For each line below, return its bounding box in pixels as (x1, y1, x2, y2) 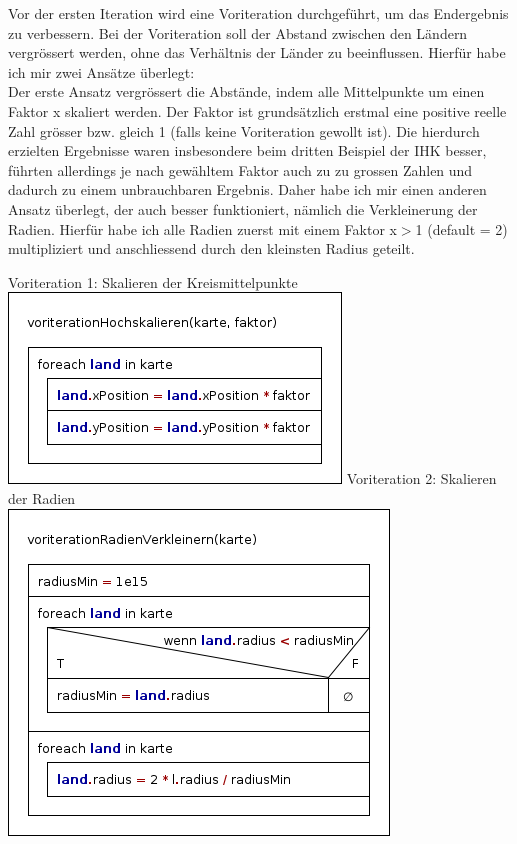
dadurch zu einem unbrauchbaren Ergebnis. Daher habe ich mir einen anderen (8, 179, 487, 200)
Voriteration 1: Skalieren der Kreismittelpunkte (8, 271, 298, 292)
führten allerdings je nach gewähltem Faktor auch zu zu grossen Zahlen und (8, 159, 473, 180)
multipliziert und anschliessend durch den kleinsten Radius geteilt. (8, 238, 415, 259)
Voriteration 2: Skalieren (346, 468, 497, 489)
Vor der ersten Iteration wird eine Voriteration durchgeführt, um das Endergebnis (8, 3, 509, 23)
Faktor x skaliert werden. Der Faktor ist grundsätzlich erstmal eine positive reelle (8, 100, 507, 121)
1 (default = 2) (415, 218, 508, 239)
